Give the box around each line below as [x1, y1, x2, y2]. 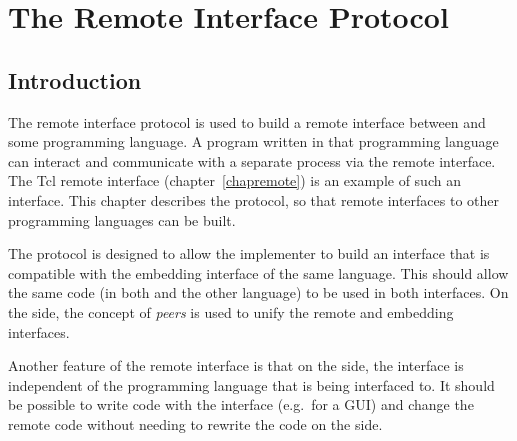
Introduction [8, 64, 142, 95]
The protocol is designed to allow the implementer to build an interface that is [8, 243, 490, 264]
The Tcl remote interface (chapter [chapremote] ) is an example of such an [8, 170, 461, 191]
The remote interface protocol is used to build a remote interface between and [8, 111, 486, 132]
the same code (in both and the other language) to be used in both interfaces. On [8, 282, 509, 303]
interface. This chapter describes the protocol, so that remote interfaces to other [8, 189, 500, 210]
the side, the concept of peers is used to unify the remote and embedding [8, 301, 454, 322]
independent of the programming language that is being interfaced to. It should [8, 374, 495, 395]
